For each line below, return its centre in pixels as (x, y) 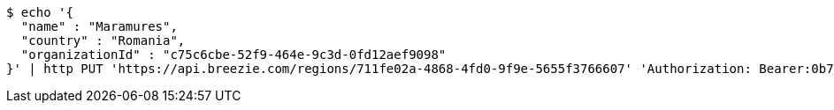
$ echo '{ (40, 12)
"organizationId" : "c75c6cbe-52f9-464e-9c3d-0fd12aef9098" (233, 55)
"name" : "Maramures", (99, 26)
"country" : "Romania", (103, 40)
